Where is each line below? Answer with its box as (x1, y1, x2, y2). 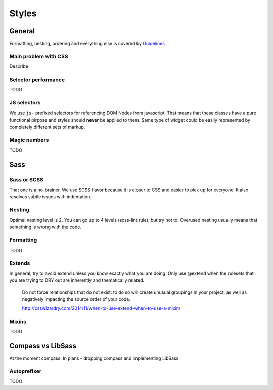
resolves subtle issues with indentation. (9, 193, 92, 200)
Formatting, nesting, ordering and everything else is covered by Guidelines (9, 41, 165, 47)
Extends (9, 260, 30, 267)
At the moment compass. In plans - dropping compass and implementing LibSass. (9, 355, 180, 361)
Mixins (9, 318, 26, 325)
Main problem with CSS (9, 53, 68, 60)
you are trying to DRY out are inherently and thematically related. (9, 277, 145, 283)
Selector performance (9, 76, 65, 83)
